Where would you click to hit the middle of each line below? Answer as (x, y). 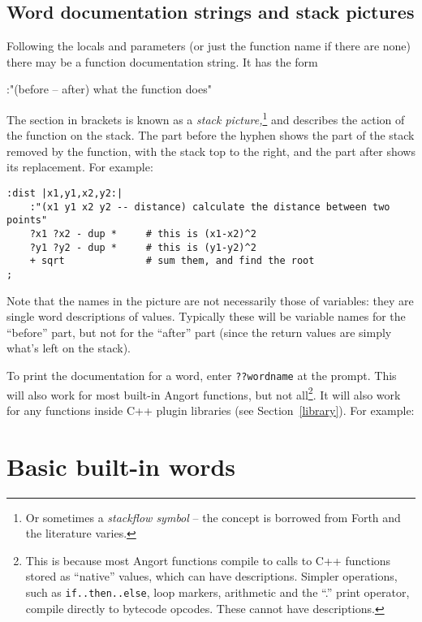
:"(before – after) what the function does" (109, 89)
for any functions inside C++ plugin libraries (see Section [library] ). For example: (211, 410)
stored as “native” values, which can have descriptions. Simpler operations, (211, 576)
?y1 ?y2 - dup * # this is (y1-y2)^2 (143, 247)
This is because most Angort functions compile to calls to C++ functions (208, 560)
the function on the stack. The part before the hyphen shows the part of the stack (211, 135)
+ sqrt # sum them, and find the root (172, 261)
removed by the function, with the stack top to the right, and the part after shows (211, 151)
